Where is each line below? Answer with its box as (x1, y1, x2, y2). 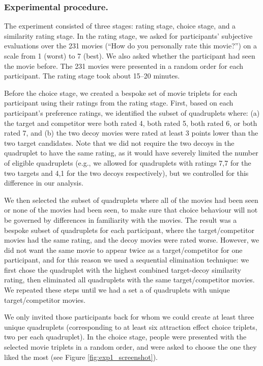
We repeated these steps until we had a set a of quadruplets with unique (4, 284, 230, 295)
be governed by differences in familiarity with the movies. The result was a (4, 214, 237, 225)
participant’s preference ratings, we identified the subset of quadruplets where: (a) (4, 107, 260, 118)
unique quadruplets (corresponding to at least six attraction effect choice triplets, (4, 321, 257, 332)
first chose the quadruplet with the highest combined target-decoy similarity (4, 264, 241, 275)
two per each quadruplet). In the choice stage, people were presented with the (4, 331, 247, 342)
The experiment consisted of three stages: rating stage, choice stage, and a (4, 20, 236, 31)
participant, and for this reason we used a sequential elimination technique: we (4, 254, 249, 265)
